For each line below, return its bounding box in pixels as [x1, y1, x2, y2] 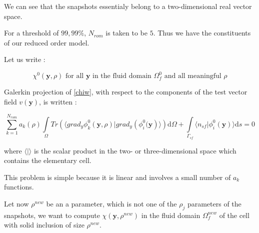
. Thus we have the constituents [153, 27, 251, 38]
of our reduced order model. [4, 37, 89, 47]
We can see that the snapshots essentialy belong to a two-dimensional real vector [4, 1, 252, 11]
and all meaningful [164, 72, 221, 80]
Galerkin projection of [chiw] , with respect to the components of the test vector [4, 86, 247, 97]
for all [65, 72, 84, 80]
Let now [4, 198, 29, 208]
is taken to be [105, 27, 147, 38]
